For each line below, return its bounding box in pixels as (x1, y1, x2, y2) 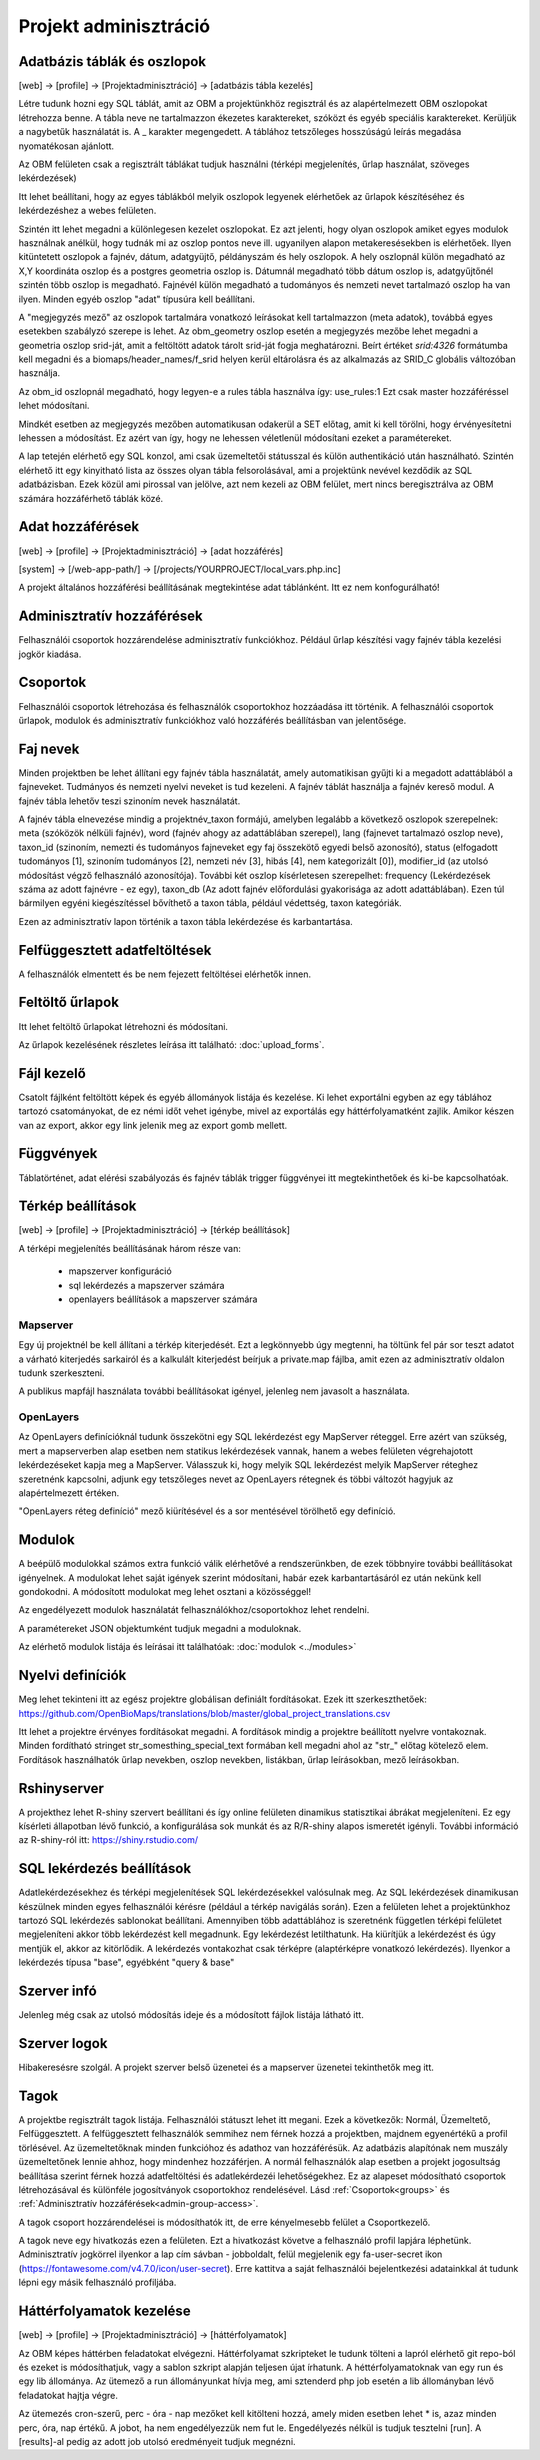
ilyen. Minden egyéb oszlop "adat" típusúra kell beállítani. (18, 293, 255, 305)
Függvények (18, 1145, 98, 1162)
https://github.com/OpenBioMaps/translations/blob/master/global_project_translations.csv (18, 1707, 391, 1719)
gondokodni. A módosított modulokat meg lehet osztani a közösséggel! (18, 1586, 312, 1598)
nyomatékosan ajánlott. (18, 140, 115, 152)
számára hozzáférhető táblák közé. (18, 492, 164, 504)
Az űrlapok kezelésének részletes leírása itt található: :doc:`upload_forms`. (18, 1038, 325, 1050)
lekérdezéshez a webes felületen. (18, 205, 157, 217)
